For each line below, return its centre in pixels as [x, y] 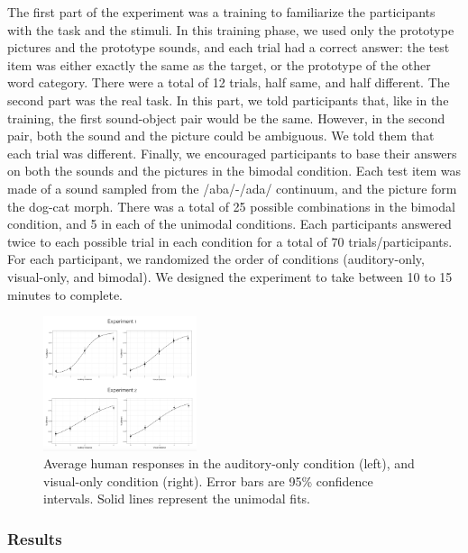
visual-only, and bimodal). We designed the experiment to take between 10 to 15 [230, 276]
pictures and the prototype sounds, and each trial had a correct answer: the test [229, 47]
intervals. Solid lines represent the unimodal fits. [177, 499]
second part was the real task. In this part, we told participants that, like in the [228, 100]
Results [35, 538]
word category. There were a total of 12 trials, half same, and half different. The [229, 82]
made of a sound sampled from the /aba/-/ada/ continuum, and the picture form [232, 188]
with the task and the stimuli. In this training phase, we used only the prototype [231, 29]
